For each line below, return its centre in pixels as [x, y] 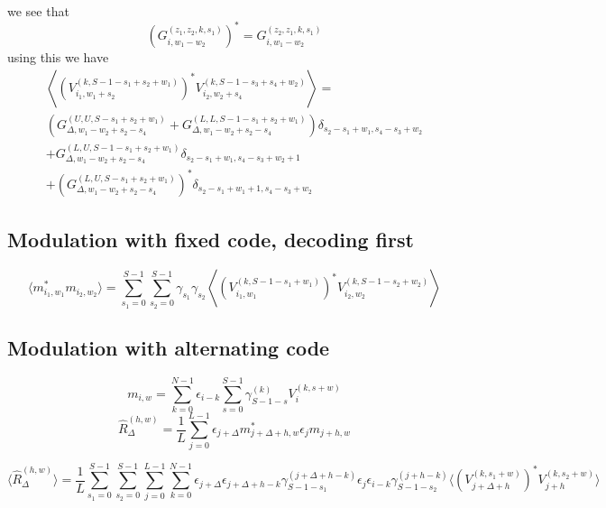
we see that [38, 11]
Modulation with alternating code [169, 348]
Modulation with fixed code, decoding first [211, 240]
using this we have [58, 57]
